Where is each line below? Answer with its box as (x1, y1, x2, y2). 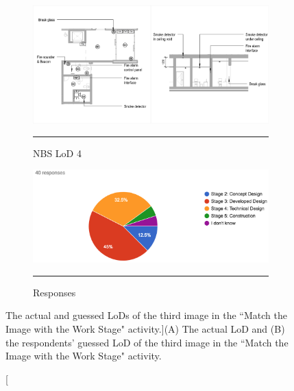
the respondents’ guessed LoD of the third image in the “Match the (5, 335, 289, 349)
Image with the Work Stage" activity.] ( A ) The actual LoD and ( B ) (5, 322, 285, 336)
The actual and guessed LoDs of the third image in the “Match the (5, 308, 287, 322)
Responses (33, 285, 76, 299)
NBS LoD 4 (33, 145, 82, 160)
